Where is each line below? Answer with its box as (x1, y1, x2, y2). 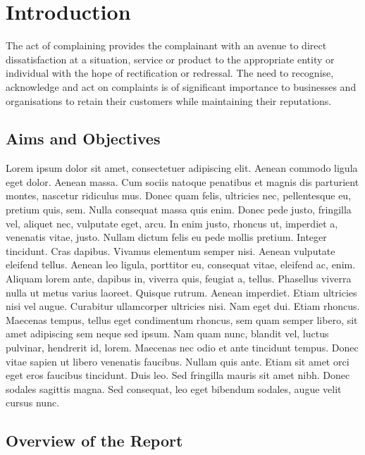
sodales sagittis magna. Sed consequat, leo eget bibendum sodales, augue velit (6, 381, 342, 396)
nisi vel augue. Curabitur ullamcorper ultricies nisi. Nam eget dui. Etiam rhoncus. (6, 299, 360, 313)
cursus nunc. (6, 395, 60, 410)
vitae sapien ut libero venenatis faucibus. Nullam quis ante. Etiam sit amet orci (6, 354, 349, 368)
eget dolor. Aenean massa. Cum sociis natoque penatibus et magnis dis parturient (6, 174, 359, 189)
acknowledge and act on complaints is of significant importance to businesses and (6, 79, 357, 94)
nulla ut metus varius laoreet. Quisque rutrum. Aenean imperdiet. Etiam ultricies (6, 285, 357, 299)
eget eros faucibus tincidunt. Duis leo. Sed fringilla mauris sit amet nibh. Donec (6, 368, 350, 382)
